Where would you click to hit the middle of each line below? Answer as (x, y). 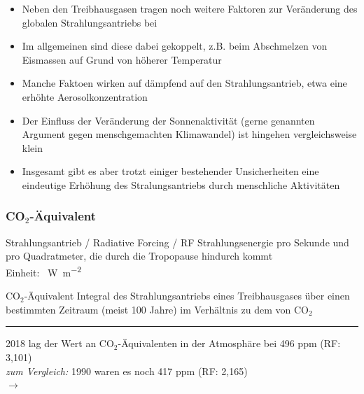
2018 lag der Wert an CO (60, 343)
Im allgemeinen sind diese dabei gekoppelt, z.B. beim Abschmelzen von (175, 46)
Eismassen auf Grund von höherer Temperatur (122, 59)
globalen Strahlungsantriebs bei (90, 22)
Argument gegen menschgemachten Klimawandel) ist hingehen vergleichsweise (189, 134)
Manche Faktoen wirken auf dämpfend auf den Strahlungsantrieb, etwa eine (184, 83)
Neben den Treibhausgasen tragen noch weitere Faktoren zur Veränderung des (190, 8)
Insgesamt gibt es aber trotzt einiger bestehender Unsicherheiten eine (170, 171)
